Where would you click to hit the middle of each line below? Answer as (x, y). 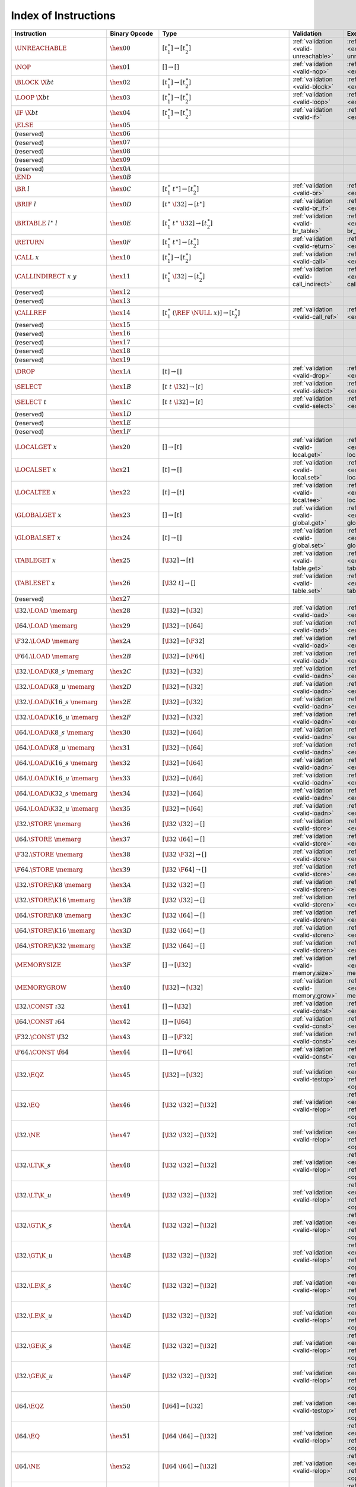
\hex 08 (120, 151)
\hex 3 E (121, 946)
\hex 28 (120, 611)
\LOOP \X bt (32, 98)
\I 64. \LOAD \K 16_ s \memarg (56, 763)
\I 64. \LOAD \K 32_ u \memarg (57, 809)
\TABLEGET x (35, 560)
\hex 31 (120, 748)
